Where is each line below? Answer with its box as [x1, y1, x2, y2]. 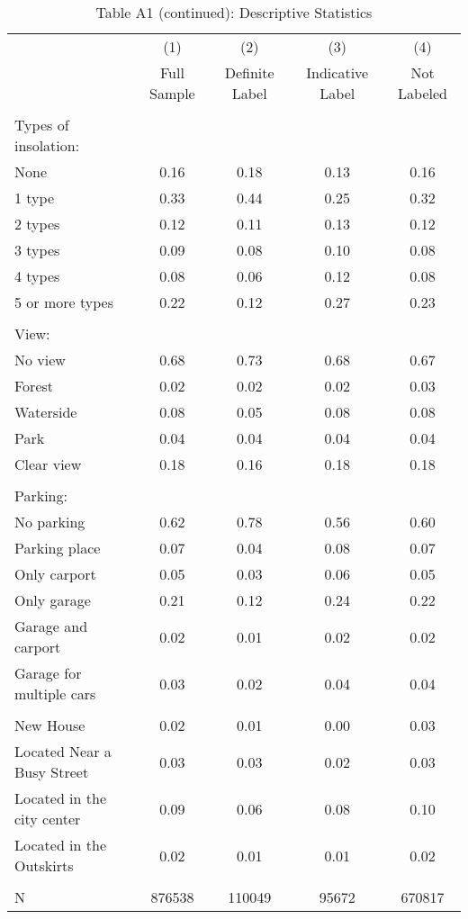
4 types [14, 266, 60, 286]
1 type [14, 187, 55, 208]
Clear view [14, 454, 82, 474]
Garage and [14, 616, 88, 636]
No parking [14, 511, 85, 532]
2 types [14, 213, 60, 234]
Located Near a [14, 741, 112, 761]
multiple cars [14, 683, 96, 704]
